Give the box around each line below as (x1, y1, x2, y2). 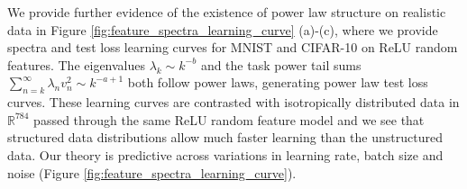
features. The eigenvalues (7, 55, 146, 74)
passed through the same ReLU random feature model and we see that (33, 110, 425, 129)
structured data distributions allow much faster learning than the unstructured (7, 128, 443, 147)
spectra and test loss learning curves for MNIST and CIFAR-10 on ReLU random (7, 38, 458, 57)
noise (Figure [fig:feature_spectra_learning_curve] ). (7, 163, 297, 182)
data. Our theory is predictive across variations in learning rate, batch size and (7, 145, 444, 164)
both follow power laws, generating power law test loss (127, 73, 428, 92)
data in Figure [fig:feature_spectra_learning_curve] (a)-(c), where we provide (7, 20, 438, 39)
